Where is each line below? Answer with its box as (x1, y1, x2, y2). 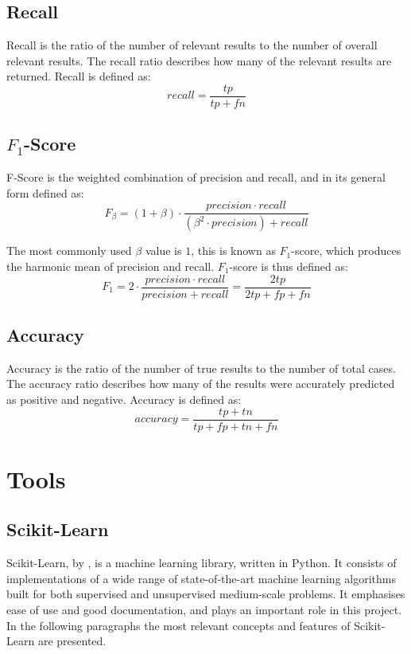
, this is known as (191, 242, 276, 259)
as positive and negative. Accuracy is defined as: (6, 390, 242, 407)
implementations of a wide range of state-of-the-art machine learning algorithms (6, 570, 396, 586)
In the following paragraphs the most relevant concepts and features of (6, 617, 351, 633)
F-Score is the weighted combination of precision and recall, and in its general (6, 169, 386, 186)
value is (145, 242, 182, 259)
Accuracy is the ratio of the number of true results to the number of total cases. (6, 359, 396, 376)
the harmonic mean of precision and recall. (6, 257, 215, 274)
